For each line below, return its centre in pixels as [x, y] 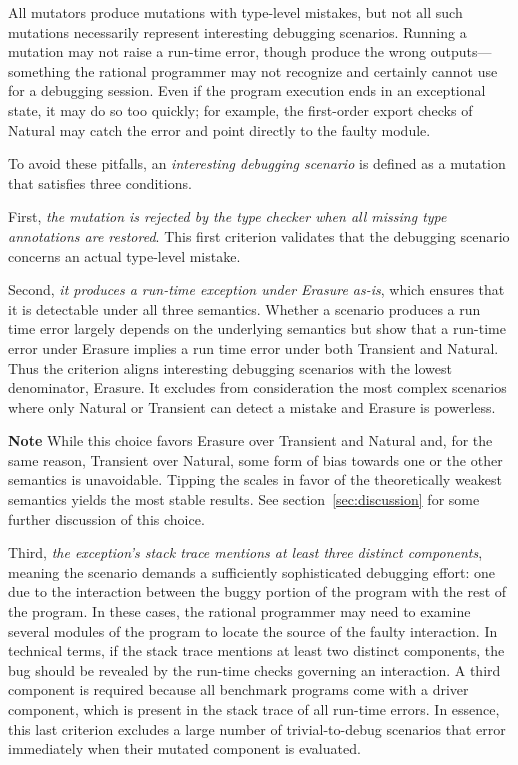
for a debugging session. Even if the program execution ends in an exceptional [247, 90]
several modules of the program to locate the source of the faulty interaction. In [253, 630]
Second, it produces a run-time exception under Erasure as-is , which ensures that [256, 289]
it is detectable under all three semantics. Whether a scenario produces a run [244, 308]
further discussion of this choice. [106, 518]
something [39, 70]
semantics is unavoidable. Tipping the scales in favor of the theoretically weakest [255, 479]
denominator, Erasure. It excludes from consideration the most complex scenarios [257, 387]
